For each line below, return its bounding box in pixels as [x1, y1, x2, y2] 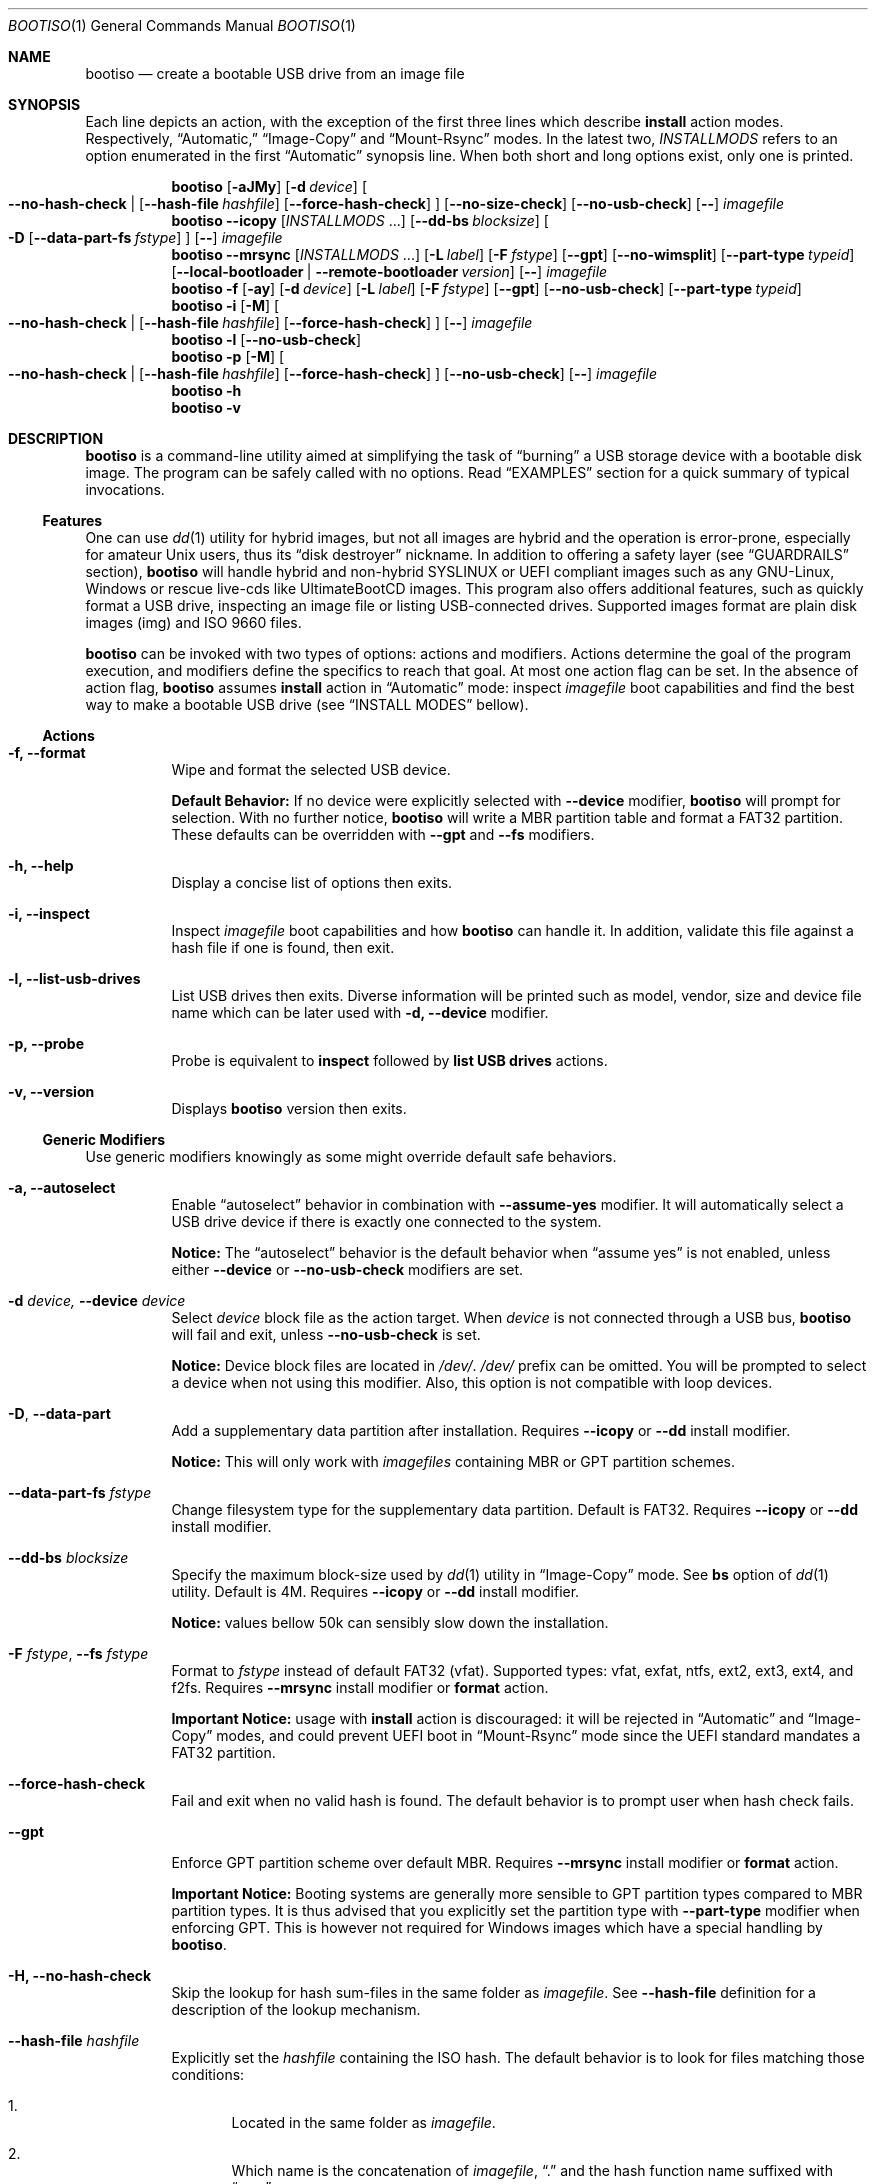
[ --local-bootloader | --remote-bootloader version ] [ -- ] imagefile [171, 263, 608, 280]
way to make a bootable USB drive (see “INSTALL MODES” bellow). [85, 696, 529, 713]
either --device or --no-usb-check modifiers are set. [171, 1261, 524, 1278]
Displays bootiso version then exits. [171, 1100, 407, 1117]
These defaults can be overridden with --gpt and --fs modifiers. [171, 826, 595, 843]
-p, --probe [8, 1035, 84, 1052]
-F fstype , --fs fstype [8, 1645, 149, 1662]
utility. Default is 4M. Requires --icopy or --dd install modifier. [171, 1583, 580, 1600]
